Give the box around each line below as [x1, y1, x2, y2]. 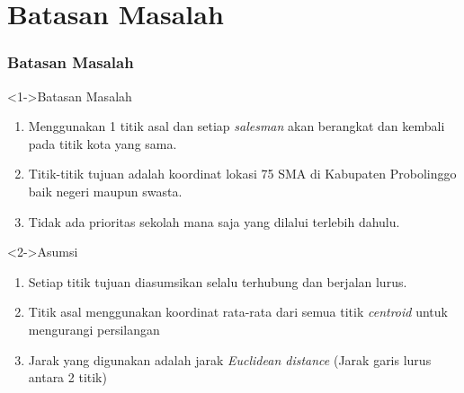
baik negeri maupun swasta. [28, 181, 183, 200]
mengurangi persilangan [28, 319, 160, 338]
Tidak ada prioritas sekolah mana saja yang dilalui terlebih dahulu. [28, 212, 400, 231]
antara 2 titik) [28, 368, 107, 387]
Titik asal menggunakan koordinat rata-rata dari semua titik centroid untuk [28, 302, 448, 321]
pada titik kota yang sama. [28, 134, 177, 153]
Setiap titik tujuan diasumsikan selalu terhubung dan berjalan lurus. [28, 272, 407, 291]
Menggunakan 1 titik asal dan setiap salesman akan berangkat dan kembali [28, 117, 445, 135]
